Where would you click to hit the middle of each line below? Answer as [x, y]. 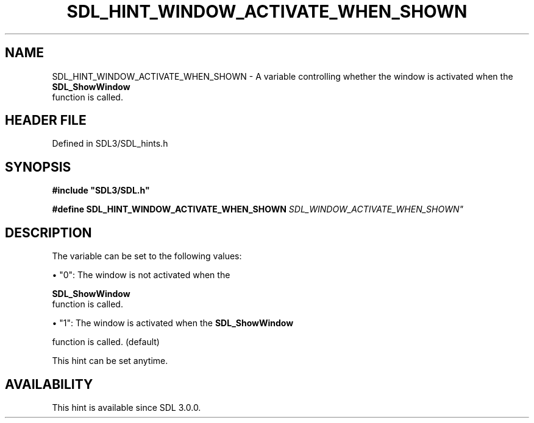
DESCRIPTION [48, 232]
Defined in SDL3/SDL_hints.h [110, 144]
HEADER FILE [46, 121]
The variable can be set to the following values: [147, 256]
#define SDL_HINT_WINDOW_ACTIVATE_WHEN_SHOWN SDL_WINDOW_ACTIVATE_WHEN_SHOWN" [258, 209]
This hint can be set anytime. [110, 361]
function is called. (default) [106, 342]
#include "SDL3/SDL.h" [101, 191]
